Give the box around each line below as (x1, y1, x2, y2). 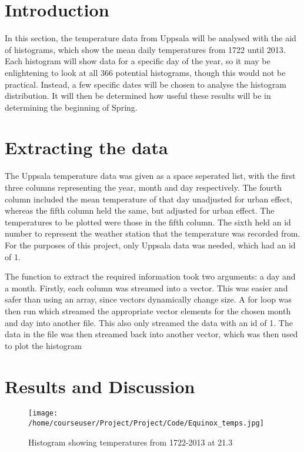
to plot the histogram (5, 339, 82, 351)
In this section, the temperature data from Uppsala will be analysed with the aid (5, 32, 296, 44)
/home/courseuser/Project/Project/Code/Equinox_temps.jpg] (28, 419, 264, 428)
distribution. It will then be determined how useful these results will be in (5, 89, 271, 102)
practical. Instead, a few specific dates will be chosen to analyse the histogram (5, 78, 286, 90)
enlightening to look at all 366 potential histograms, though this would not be (5, 66, 286, 78)
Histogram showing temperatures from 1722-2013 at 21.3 (28, 436, 233, 448)
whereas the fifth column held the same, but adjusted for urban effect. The (5, 204, 275, 217)
